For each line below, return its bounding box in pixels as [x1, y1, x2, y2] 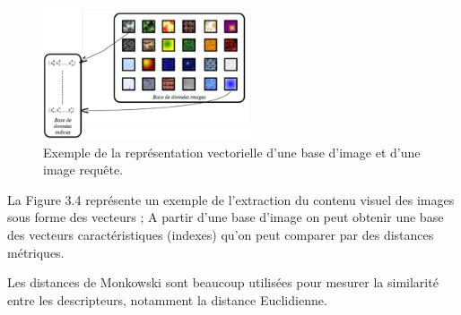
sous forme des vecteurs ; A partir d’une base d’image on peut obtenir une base [7, 208, 444, 226]
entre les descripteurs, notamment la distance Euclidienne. [7, 290, 327, 309]
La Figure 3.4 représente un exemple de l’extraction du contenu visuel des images [7, 190, 455, 209]
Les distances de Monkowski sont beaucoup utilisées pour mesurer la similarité [7, 273, 439, 292]
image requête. [43, 160, 124, 179]
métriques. [7, 243, 65, 261]
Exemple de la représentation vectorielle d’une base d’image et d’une [43, 142, 421, 161]
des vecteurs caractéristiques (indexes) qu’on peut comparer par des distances [7, 225, 434, 243]
